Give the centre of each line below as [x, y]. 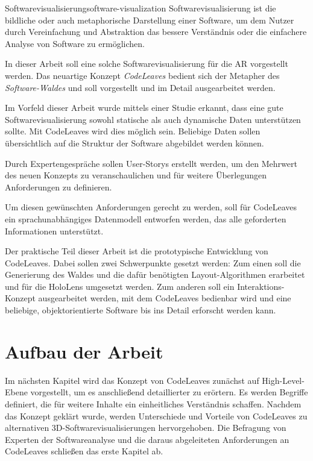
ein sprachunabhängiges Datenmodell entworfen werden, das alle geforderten [146, 218]
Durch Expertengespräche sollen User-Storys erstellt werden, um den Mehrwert [151, 163]
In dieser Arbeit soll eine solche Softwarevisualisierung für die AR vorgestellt [147, 64]
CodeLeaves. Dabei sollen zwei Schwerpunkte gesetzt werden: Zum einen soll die [153, 262]
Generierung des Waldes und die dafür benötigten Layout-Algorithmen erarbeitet [155, 274]
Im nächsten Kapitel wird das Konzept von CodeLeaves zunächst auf [132, 380]
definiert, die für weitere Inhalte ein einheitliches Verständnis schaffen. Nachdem [153, 403]
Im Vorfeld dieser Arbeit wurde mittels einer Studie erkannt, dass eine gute [144, 108]
